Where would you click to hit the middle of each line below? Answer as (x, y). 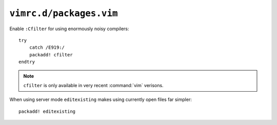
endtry (27, 62)
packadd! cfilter (51, 55)
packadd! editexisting (47, 111)
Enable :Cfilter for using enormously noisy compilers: (69, 29)
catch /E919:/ (47, 48)
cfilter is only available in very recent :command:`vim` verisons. (93, 85)
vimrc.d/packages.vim (64, 13)
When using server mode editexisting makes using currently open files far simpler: (101, 99)
